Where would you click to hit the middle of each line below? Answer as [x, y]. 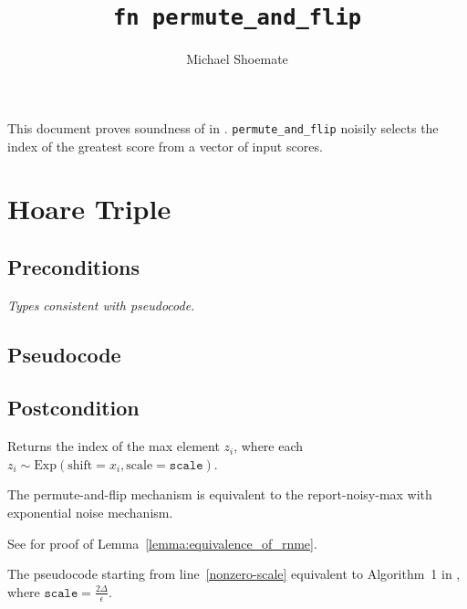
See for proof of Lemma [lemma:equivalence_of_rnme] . [162, 543]
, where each [269, 446]
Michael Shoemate [237, 59]
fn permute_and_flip [237, 18]
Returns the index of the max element [114, 446]
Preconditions [73, 266]
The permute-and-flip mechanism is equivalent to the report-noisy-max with [220, 494]
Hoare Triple [89, 209]
